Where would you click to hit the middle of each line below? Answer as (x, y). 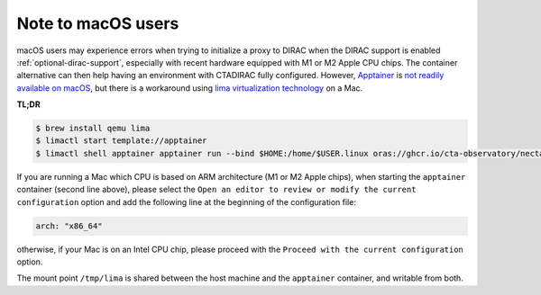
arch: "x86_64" (69, 226)
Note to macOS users (98, 23)
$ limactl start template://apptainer (121, 141)
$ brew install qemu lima (93, 129)
